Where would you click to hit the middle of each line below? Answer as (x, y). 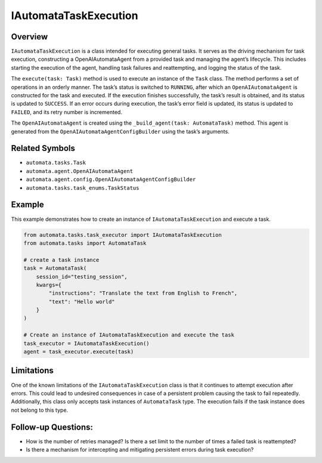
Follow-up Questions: (52, 427)
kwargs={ (49, 285)
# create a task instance (61, 260)
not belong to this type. (40, 410)
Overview (30, 37)
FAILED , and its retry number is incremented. (66, 112)
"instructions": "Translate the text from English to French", (143, 293)
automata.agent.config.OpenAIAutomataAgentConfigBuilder (111, 180)
